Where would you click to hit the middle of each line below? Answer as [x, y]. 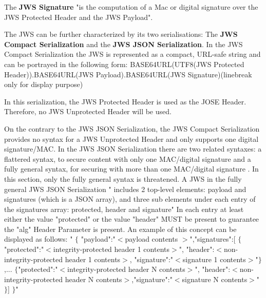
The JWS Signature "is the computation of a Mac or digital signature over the [131, 7]
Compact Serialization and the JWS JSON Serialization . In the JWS [123, 44]
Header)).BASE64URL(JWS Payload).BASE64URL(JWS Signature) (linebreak [128, 74]
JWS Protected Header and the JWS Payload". [79, 17]
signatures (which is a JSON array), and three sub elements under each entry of [130, 199]
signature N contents [215, 279]
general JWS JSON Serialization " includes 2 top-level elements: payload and [125, 189]
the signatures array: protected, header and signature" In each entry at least [124, 209]
